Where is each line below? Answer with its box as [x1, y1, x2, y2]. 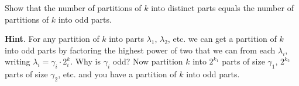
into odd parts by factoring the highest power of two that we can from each [5, 44, 276, 56]
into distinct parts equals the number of [151, 2, 294, 13]
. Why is [70, 55, 101, 67]
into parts [109, 33, 144, 45]
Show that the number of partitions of [5, 2, 142, 13]
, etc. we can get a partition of [167, 33, 277, 45]
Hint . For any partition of [5, 33, 99, 45]
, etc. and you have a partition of [58, 68, 177, 80]
